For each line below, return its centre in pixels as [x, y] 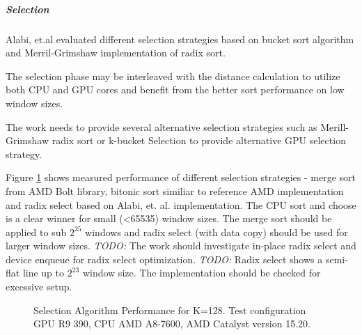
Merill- [335, 126]
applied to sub [36, 232]
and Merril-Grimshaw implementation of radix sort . [116, 53]
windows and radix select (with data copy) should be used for [217, 232]
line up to [44, 273]
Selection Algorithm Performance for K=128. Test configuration [170, 310]
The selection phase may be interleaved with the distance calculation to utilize [173, 76]
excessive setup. [39, 287]
